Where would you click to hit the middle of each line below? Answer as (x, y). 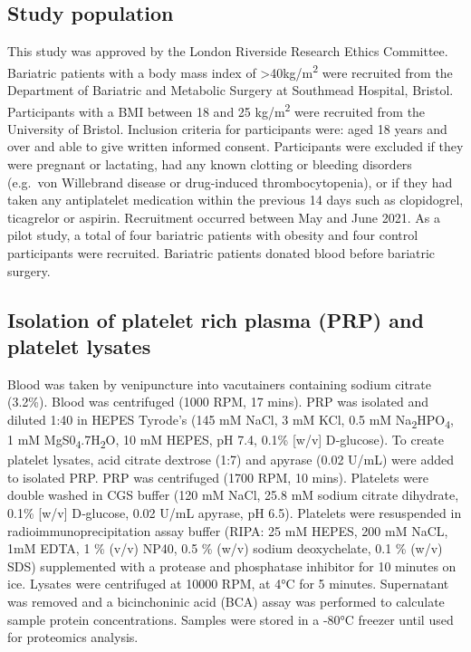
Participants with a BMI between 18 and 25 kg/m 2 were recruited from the (216, 110)
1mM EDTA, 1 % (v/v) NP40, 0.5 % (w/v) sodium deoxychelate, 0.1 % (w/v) (225, 548)
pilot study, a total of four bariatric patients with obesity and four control (213, 235)
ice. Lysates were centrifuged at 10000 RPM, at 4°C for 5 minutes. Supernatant (228, 584)
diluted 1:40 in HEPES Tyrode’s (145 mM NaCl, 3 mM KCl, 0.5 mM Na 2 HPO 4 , (231, 421)
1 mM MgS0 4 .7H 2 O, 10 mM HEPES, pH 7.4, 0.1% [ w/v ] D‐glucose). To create (226, 441)
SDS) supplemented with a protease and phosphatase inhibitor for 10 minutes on (232, 566)
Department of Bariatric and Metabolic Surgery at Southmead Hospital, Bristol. (231, 90)
